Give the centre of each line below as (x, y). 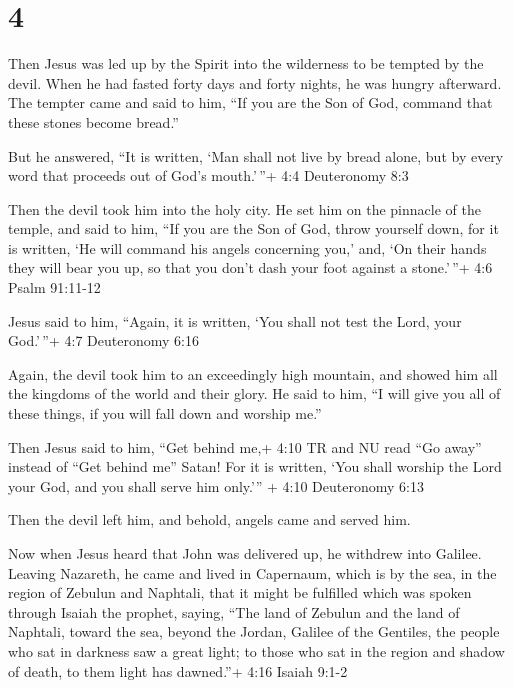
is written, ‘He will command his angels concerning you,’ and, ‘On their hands (247, 247)
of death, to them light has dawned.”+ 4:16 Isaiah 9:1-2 (178, 670)
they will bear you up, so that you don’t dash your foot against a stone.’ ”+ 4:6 (250, 267)
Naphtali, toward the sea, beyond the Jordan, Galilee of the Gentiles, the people (254, 631)
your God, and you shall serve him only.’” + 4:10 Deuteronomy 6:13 (216, 485)
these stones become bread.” (93, 121)
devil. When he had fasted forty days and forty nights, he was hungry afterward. (255, 82)
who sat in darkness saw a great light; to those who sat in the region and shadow (256, 650)
